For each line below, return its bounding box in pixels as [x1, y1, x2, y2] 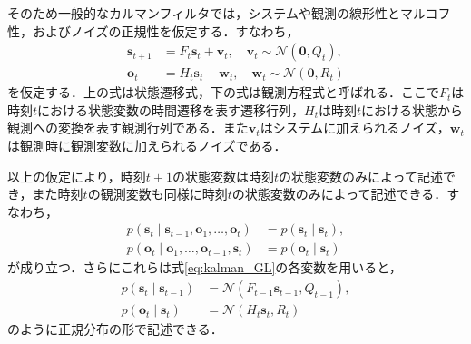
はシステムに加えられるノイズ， [260, 118, 450, 137]
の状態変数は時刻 [172, 166, 274, 185]
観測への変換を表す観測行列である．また [7, 118, 249, 137]
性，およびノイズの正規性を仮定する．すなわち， [7, 21, 299, 40]
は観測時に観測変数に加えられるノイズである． [7, 136, 287, 155]
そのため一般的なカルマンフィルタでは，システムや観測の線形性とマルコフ [7, 4, 451, 22]
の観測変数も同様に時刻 [87, 184, 228, 203]
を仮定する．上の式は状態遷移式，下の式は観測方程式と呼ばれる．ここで [7, 83, 439, 102]
